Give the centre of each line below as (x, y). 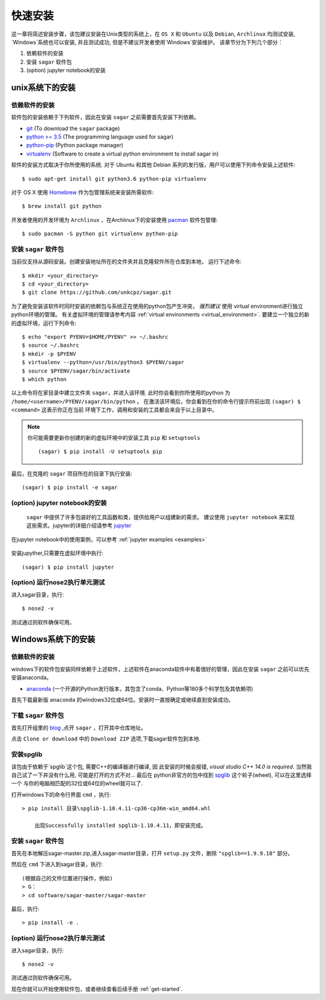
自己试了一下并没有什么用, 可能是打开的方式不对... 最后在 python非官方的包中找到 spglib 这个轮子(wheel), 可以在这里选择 (161, 775)
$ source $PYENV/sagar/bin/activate (76, 371)
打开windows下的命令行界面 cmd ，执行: (61, 794)
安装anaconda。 (32, 678)
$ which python (44, 379)
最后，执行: (25, 909)
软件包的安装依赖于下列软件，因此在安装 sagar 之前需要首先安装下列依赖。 (105, 117)
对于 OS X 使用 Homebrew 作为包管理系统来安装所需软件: (82, 192)
